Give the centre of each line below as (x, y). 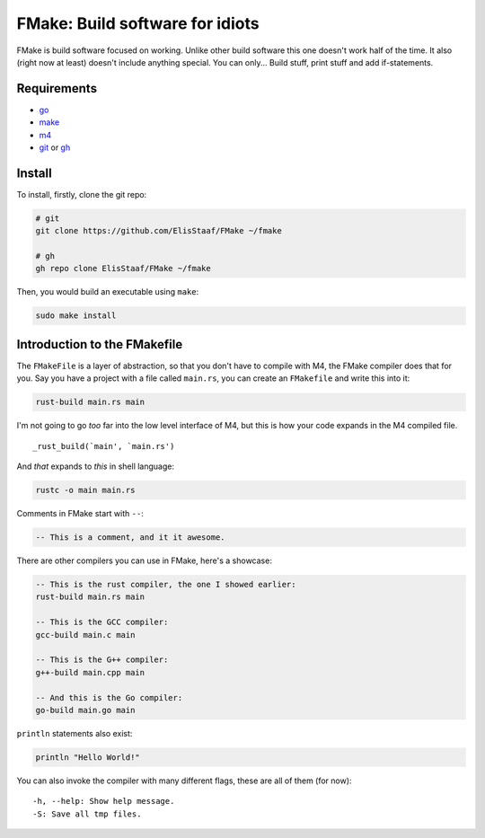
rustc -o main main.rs (85, 490)
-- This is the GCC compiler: (102, 622)
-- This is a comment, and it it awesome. (130, 538)
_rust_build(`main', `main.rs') (104, 446)
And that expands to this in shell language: (96, 466)
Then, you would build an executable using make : (108, 292)
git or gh (55, 147)
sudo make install (76, 316)
